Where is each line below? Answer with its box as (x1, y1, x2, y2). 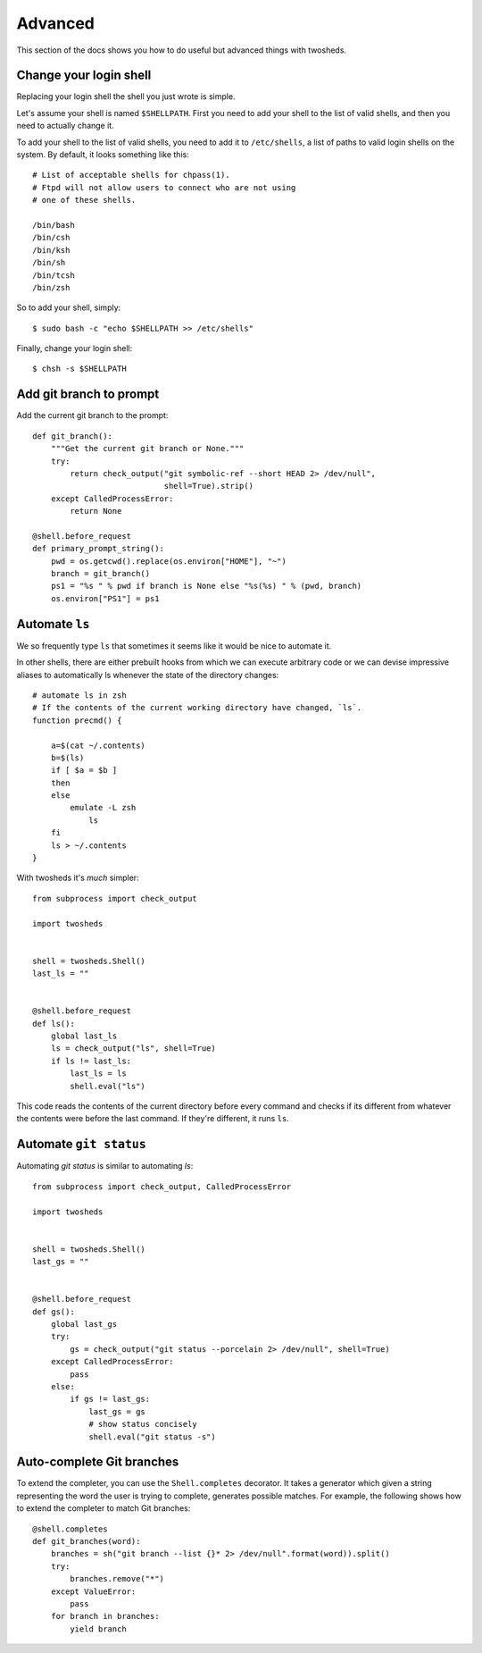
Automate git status (16, 1137, 146, 1152)
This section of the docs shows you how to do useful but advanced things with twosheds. (16, 45, 347, 55)
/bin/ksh (32, 245, 71, 255)
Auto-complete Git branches (16, 1455, 179, 1470)
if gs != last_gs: (70, 1394, 151, 1405)
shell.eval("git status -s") (88, 1431, 216, 1442)
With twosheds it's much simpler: (16, 872, 139, 884)
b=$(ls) (50, 752, 85, 763)
